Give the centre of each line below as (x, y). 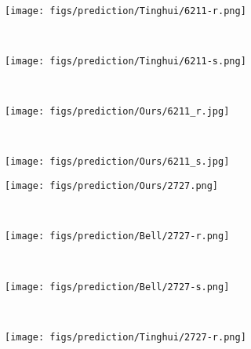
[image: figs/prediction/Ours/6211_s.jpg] (117, 162)
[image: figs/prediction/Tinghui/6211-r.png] (125, 11)
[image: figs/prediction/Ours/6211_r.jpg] (117, 112)
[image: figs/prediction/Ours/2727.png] (112, 186)
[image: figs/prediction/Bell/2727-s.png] (117, 287)
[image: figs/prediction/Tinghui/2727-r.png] (125, 337)
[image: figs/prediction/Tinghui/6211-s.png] (125, 61)
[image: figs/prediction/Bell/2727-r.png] (117, 236)
